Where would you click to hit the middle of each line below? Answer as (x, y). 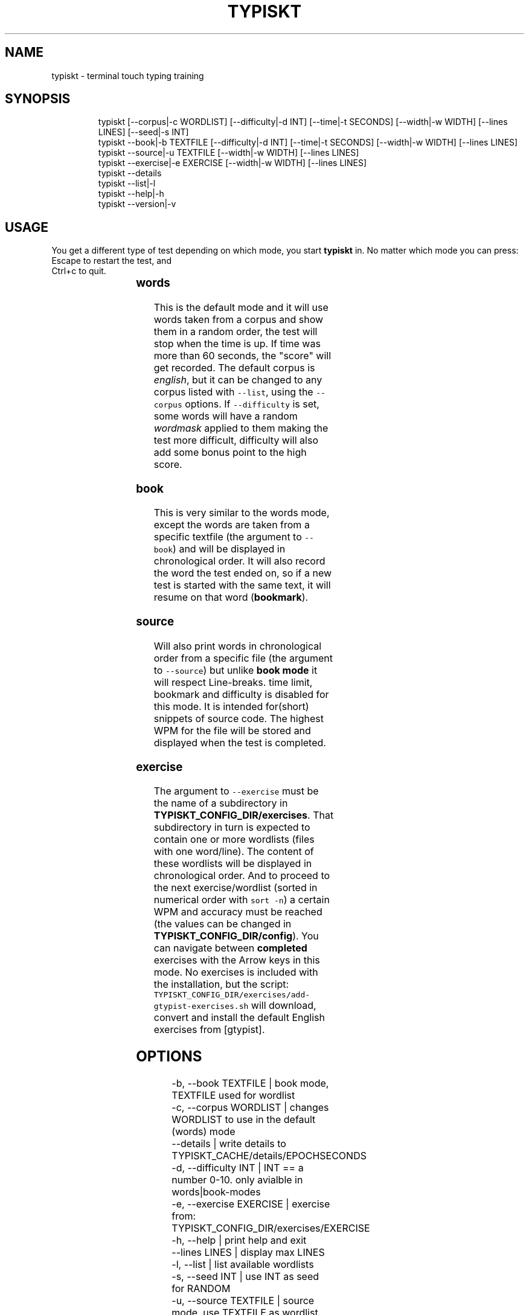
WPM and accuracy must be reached (238, 912)
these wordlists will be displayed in (233, 864)
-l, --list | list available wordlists (243, 1265)
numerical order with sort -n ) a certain (242, 900)
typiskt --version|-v (137, 204)
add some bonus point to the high (230, 452)
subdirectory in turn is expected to (232, 827)
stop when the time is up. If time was (237, 344)
